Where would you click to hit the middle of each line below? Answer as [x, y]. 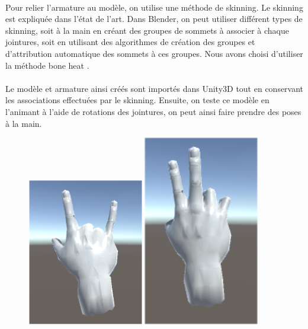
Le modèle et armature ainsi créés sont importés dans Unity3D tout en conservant [155, 88]
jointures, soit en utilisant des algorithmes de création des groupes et [130, 42]
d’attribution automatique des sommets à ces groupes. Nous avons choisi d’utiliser [154, 53]
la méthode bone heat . [47, 65]
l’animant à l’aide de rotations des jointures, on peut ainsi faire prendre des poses [153, 111]
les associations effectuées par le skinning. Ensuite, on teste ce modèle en [137, 100]
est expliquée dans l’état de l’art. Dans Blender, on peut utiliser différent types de [154, 19]
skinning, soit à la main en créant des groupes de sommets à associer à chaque [147, 30]
